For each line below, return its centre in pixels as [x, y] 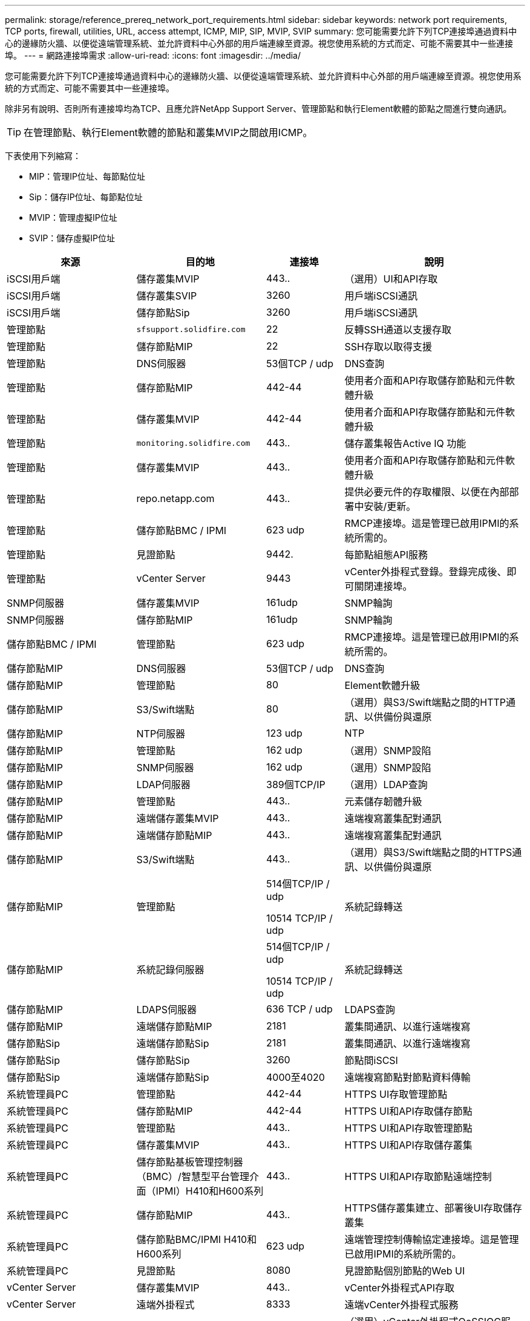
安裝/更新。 [390, 506]
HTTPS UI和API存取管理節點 [408, 1128]
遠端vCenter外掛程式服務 [401, 1305]
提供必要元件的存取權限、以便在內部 [427, 492]
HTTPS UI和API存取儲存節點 [408, 1111]
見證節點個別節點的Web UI [405, 1271]
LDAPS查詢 [370, 1010]
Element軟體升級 [382, 685]
